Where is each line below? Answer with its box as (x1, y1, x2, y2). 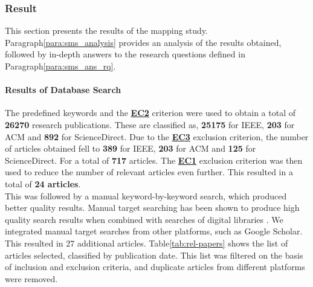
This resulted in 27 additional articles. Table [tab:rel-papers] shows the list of (5, 236, 288, 249)
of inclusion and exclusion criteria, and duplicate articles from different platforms (5, 260, 305, 273)
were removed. (5, 272, 58, 285)
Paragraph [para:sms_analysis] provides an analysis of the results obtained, (5, 36, 282, 48)
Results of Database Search (5, 83, 121, 96)
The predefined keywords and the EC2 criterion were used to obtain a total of (5, 106, 295, 119)
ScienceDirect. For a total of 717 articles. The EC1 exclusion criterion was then (5, 153, 303, 166)
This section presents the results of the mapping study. (5, 24, 208, 37)
